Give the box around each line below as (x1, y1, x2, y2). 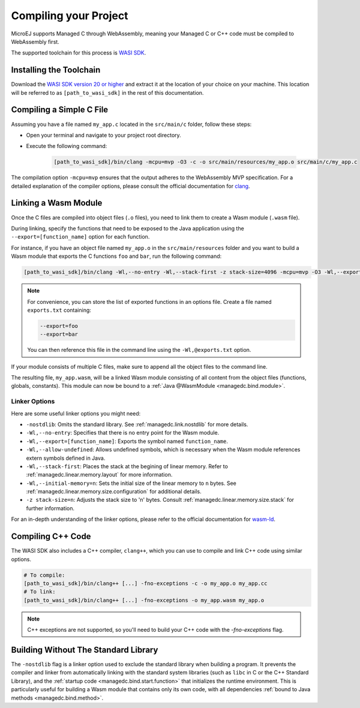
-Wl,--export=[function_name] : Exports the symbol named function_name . (26, 438, 228, 445)
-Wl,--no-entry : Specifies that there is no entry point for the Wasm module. (26, 429, 220, 436)
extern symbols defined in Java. (26, 454, 106, 462)
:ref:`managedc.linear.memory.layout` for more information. (26, 471, 173, 478)
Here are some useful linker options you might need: (11, 409, 141, 417)
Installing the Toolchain (11, 65, 101, 75)
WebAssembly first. (11, 38, 59, 45)
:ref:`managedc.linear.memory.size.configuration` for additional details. (26, 488, 202, 495)
